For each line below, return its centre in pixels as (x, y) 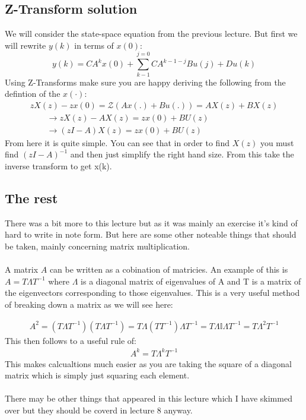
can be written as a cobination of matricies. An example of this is (169, 269)
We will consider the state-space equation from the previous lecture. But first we (151, 34)
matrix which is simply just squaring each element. (97, 375)
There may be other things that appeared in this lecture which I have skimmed (149, 398)
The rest (31, 198)
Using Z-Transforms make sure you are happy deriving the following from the (145, 82)
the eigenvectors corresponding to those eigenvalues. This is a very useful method (152, 293)
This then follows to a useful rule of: (71, 340)
